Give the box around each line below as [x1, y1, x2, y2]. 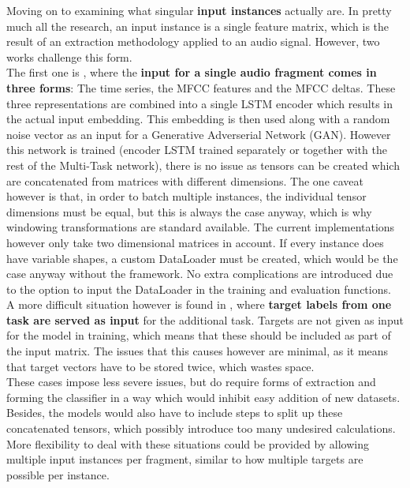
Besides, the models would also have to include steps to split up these [6, 404, 343, 421]
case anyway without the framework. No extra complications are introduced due [6, 265, 393, 282]
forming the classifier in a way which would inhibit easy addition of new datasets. [6, 389, 401, 405]
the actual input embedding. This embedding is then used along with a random [6, 111, 390, 127]
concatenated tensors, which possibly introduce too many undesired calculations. [6, 420, 396, 437]
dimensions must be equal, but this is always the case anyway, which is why [6, 203, 372, 220]
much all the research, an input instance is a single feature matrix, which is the [6, 17, 389, 34]
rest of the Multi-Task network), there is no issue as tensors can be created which [6, 156, 400, 173]
